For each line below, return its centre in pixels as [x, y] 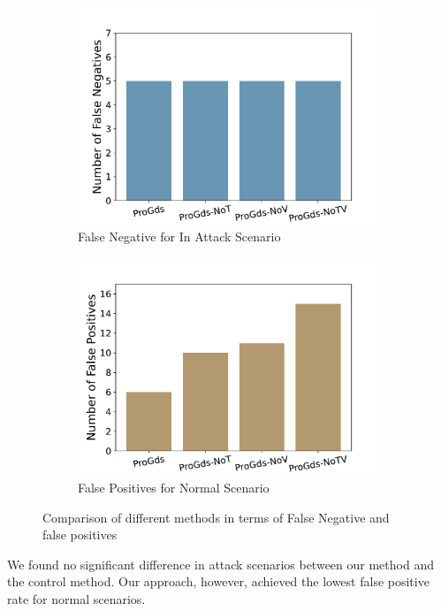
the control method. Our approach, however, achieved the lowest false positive [218, 581]
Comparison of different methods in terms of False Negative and [216, 517]
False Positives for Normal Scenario [174, 487]
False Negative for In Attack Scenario [179, 237]
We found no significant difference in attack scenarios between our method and [220, 564]
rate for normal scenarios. [76, 598]
